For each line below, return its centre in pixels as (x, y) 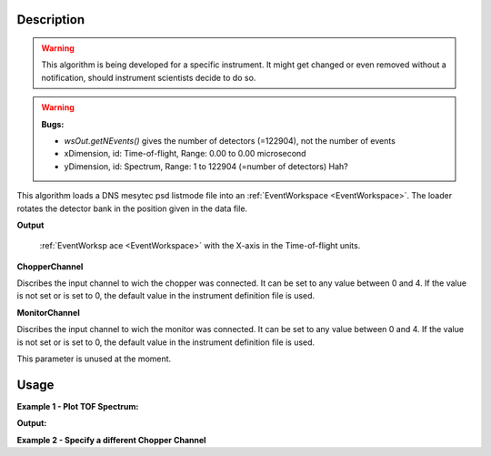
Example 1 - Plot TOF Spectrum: (78, 406)
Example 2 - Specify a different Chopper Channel (111, 440)
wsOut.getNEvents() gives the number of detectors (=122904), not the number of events (230, 140)
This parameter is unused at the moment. (94, 359)
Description (51, 20)
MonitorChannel (49, 312)
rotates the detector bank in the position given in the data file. (132, 208)
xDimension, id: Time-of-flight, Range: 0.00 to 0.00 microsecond (185, 154)
